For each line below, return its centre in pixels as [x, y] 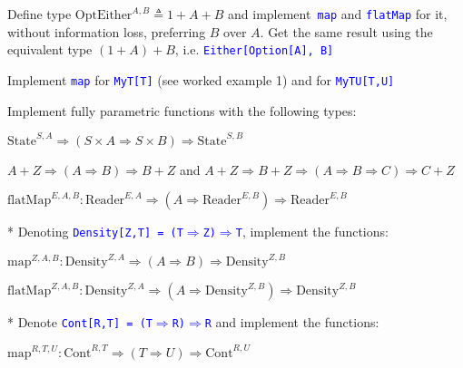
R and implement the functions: [292, 322]
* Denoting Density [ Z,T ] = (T [95, 232]
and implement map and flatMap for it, [338, 14]
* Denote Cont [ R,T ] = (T [80, 322]
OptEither [103, 15]
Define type [39, 14]
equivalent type [50, 49]
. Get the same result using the [346, 31]
